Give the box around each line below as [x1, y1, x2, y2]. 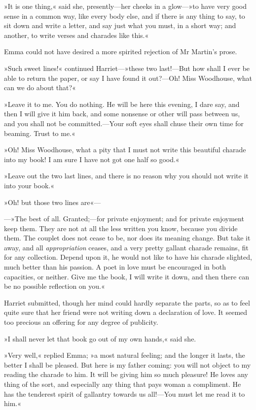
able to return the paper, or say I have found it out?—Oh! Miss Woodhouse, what [4, 72, 252, 83]
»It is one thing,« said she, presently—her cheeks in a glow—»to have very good [4, 1, 247, 11]
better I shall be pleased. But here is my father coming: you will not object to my [4, 359, 251, 370]
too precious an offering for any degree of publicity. [4, 317, 158, 327]
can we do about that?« [4, 82, 76, 93]
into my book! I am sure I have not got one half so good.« [4, 154, 180, 164]
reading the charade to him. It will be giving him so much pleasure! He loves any [4, 369, 248, 379]
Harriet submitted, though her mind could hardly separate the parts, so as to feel [4, 297, 250, 307]
